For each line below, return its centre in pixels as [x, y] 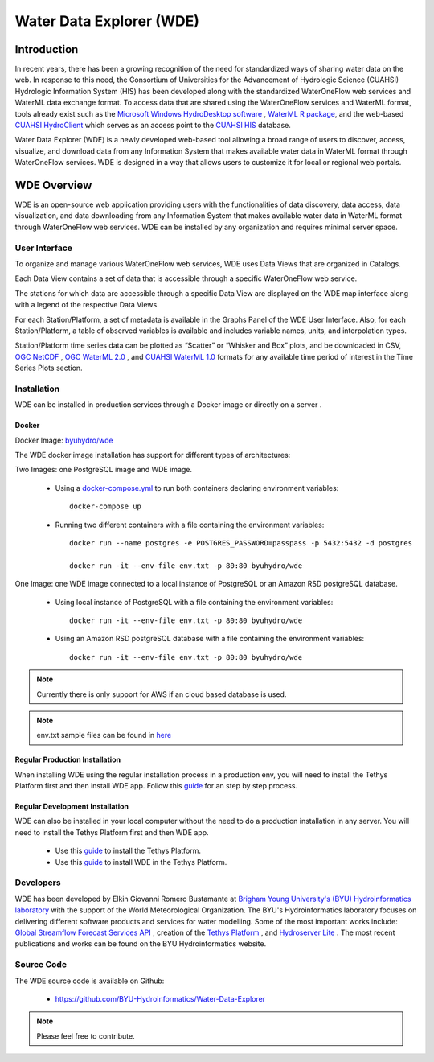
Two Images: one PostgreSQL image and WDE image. [104, 470]
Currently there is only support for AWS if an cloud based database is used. [162, 694]
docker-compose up [106, 506]
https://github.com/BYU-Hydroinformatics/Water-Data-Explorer [160, 998]
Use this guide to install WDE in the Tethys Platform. [141, 862]
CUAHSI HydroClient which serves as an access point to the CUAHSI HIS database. [153, 126]
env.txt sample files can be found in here [104, 735]
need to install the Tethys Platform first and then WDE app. [112, 832]
